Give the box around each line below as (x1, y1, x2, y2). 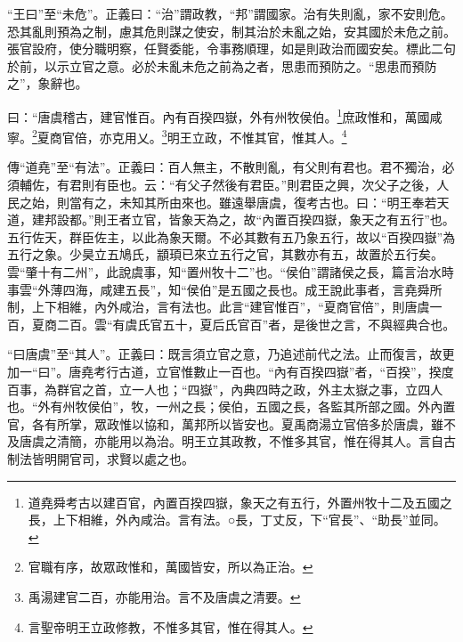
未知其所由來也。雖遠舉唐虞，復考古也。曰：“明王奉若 (118, 192, 437, 211)
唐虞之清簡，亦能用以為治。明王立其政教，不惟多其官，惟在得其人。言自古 (19, 432, 456, 451)
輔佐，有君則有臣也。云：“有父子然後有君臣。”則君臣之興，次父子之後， (19, 175, 437, 194)
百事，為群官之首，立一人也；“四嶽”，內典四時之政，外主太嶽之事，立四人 (7, 379, 443, 398)
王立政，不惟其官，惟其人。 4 (179, 126, 347, 146)
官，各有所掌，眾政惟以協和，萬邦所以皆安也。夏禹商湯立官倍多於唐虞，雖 (7, 414, 443, 433)
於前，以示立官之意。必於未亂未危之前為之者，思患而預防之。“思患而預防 (7, 56, 437, 75)
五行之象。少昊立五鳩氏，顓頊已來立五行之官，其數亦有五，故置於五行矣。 (7, 245, 443, 264)
